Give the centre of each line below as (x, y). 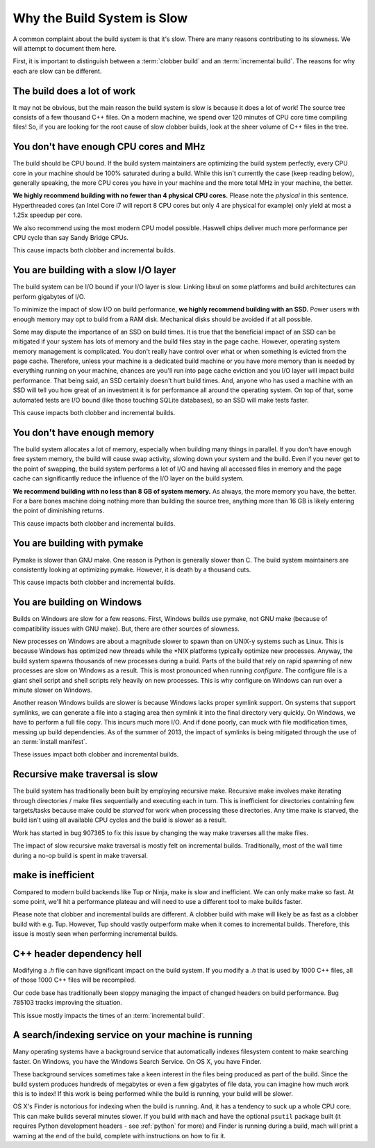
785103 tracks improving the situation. (68, 1003)
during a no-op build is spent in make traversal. (81, 855)
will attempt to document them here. (65, 48)
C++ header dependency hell (77, 954)
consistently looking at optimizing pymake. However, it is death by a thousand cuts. (132, 569)
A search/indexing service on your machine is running (133, 1035)
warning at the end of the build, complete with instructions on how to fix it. (119, 1135)
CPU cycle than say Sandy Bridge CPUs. (70, 238)
